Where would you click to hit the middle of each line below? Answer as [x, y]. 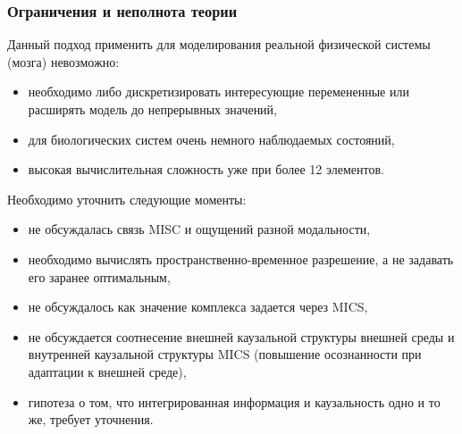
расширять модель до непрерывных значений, [153, 109]
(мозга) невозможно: [63, 61]
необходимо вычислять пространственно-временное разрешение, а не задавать [241, 259]
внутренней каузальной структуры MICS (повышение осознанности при [225, 354]
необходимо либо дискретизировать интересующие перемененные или [218, 92]
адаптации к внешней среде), [107, 371]
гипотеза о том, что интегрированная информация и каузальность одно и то [234, 401]
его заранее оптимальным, [99, 276]
